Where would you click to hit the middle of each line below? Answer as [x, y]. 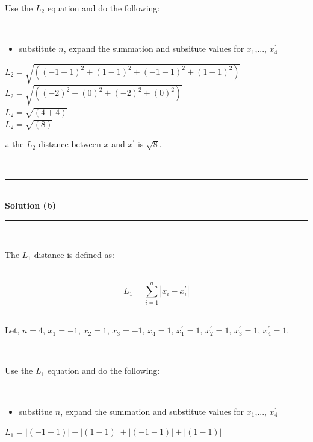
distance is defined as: [74, 255]
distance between [70, 144]
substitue [36, 411]
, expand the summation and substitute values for [152, 411]
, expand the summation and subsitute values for [154, 49]
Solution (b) [30, 205]
